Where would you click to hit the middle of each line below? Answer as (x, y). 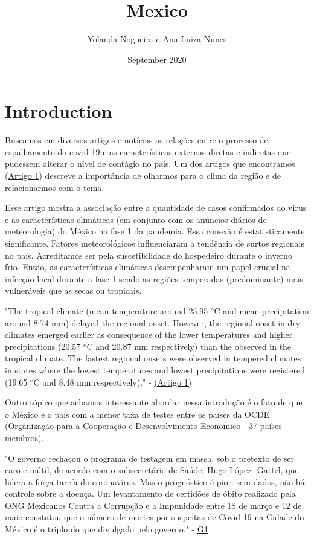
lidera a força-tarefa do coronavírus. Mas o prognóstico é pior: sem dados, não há (155, 481)
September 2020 (157, 59)
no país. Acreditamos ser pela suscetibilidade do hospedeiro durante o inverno (149, 255)
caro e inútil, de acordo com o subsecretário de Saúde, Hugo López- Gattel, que (152, 470)
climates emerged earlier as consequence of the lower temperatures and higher (149, 334)
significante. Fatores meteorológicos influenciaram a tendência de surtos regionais (155, 243)
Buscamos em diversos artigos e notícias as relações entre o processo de (136, 140)
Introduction (59, 111)
